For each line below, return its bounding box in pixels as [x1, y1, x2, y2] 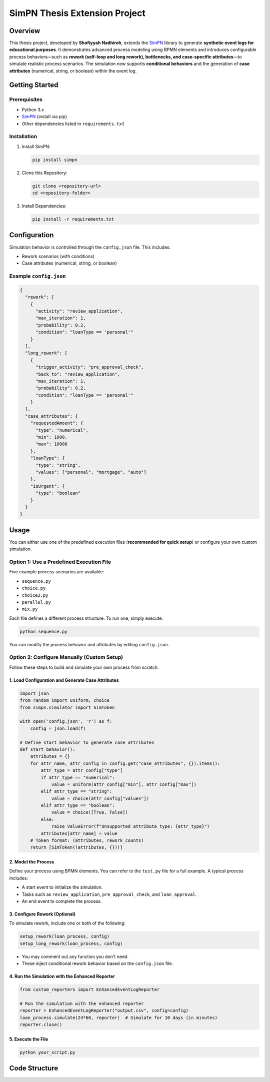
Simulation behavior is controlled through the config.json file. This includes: [9, 244, 171, 250]
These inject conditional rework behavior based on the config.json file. [21, 960, 173, 966]
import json [19, 690, 49, 696]
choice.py [21, 585, 46, 591]
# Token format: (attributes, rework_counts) [30, 838, 144, 843]
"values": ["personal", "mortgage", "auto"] [35, 469, 147, 475]
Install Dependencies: [21, 203, 66, 209]
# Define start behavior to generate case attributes [19, 739, 154, 745]
